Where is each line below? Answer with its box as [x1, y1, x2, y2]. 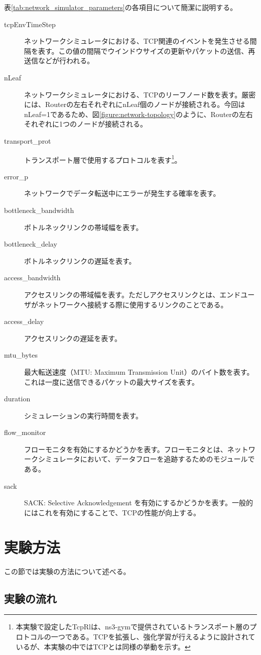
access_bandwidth [4, 272, 61, 283]
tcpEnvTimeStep [4, 19, 56, 29]
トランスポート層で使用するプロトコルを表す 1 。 [24, 153, 182, 165]
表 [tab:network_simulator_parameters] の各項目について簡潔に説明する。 [4, 2, 237, 12]
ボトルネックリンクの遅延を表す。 [24, 255, 136, 266]
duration [4, 393, 31, 404]
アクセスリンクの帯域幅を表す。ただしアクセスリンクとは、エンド [24, 289, 241, 299]
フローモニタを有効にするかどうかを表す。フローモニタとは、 [24, 444, 227, 454]
